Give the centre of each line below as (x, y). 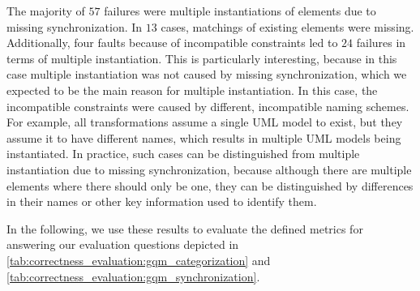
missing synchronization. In (75, 26)
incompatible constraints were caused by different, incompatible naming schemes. (208, 106)
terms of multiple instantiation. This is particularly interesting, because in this (202, 58)
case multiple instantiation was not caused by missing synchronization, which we (207, 74)
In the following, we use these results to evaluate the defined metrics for (185, 228)
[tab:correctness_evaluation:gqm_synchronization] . (133, 276)
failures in (381, 43)
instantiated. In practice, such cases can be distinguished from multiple (183, 154)
